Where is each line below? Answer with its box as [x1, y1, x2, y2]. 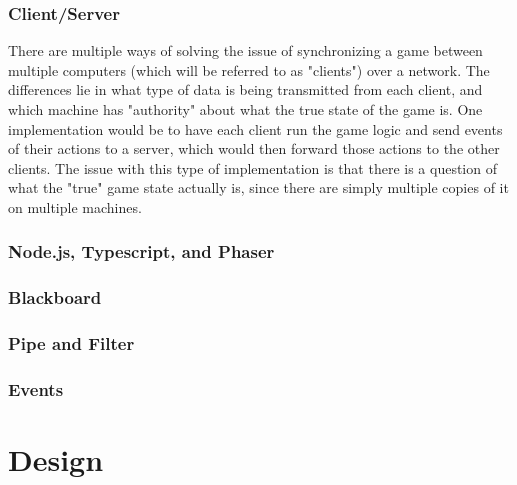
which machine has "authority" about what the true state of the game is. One [8, 99, 483, 119]
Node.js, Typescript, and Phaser [8, 239, 275, 264]
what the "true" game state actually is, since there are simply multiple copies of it [8, 177, 509, 198]
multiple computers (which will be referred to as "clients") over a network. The [8, 59, 490, 80]
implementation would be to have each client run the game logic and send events [8, 118, 503, 139]
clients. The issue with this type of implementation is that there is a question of [8, 157, 497, 178]
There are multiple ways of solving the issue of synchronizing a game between [8, 40, 483, 61]
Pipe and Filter [8, 331, 135, 356]
